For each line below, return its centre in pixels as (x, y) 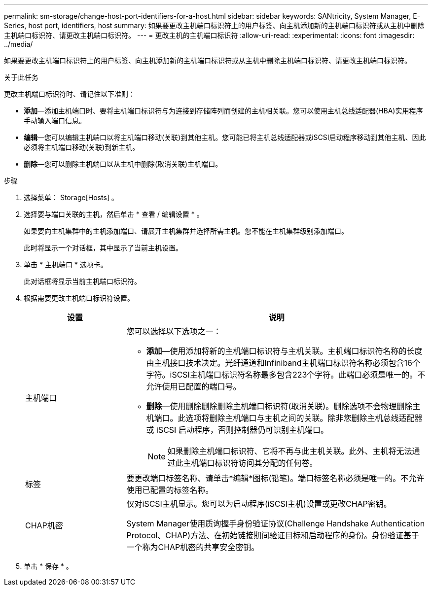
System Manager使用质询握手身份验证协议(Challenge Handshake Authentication (276, 523)
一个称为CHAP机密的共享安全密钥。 (193, 547)
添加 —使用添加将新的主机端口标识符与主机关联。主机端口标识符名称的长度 (284, 351)
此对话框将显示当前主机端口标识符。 (82, 281)
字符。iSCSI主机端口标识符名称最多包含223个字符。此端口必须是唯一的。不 (286, 375)
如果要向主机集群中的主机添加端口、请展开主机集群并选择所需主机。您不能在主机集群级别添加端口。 (186, 231)
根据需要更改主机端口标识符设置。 (79, 298)
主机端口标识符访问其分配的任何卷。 (250, 463)
